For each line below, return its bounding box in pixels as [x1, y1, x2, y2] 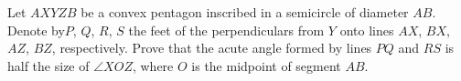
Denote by [7, 20, 65, 39]
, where [132, 56, 174, 75]
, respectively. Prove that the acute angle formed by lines [51, 38, 372, 57]
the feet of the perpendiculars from [128, 20, 325, 39]
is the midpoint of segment [191, 56, 341, 75]
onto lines [339, 20, 394, 39]
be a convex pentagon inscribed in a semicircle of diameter [80, 3, 409, 21]
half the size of [7, 56, 90, 75]
